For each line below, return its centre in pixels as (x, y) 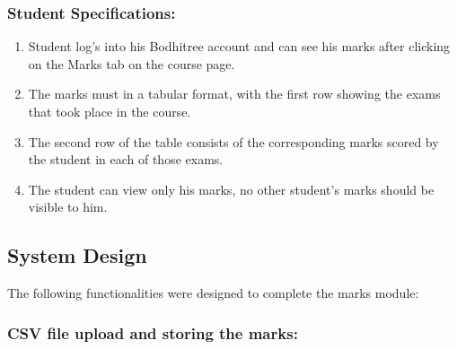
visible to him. (68, 207)
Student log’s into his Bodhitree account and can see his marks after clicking (239, 46)
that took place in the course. (110, 111)
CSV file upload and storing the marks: (153, 332)
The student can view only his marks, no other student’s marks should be (231, 189)
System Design (77, 255)
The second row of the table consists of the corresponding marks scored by (233, 141)
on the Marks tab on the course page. (132, 63)
